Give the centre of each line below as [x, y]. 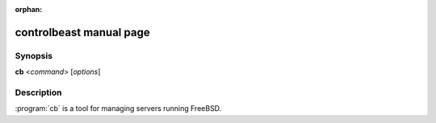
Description [38, 92]
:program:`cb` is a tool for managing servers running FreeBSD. [118, 109]
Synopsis [34, 55]
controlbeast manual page [82, 32]
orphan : [29, 9]
